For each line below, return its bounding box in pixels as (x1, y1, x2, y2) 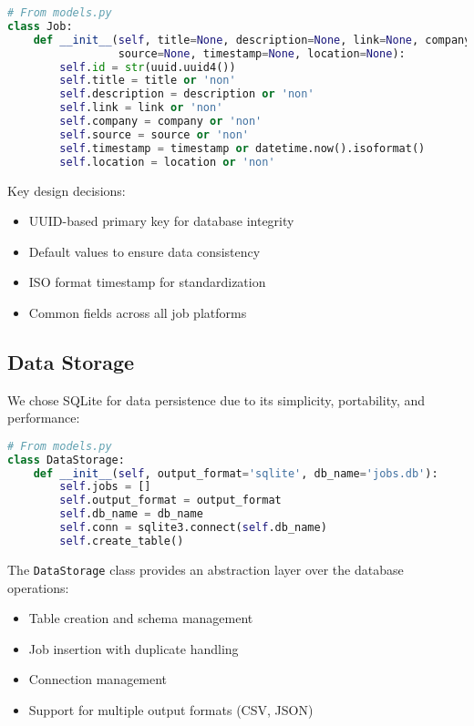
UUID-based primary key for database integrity (28, 211, 294, 230)
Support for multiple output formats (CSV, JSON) (28, 700, 314, 719)
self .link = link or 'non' (59, 101, 223, 115)
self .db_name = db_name (59, 507, 203, 521)
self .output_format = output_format (59, 494, 282, 507)
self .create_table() (59, 534, 184, 547)
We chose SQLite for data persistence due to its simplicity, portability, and (7, 390, 426, 409)
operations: (7, 578, 69, 597)
